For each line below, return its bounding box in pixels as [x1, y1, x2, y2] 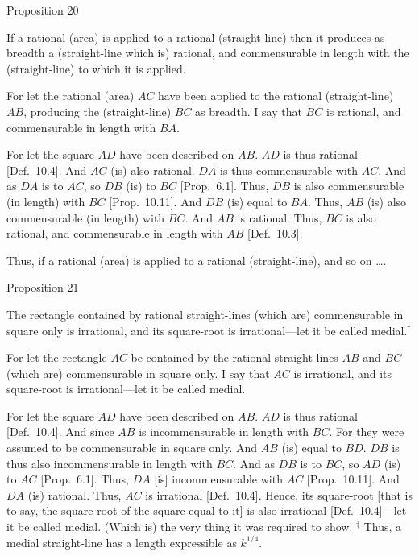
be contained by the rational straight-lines [131, 349, 338, 366]
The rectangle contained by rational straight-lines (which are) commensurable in [6, 305, 404, 322]
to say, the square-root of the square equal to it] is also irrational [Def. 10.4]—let [6, 502, 407, 519]
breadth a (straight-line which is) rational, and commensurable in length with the [6, 44, 409, 61]
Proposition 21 [6, 279, 79, 296]
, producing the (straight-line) [23, 102, 172, 119]
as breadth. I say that [195, 102, 302, 119]
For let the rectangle [6, 349, 107, 366]
